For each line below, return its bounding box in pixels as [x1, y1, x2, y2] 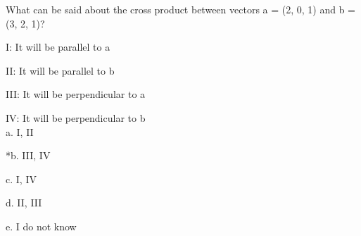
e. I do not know [6, 218, 77, 233]
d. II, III [6, 195, 42, 210]
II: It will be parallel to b [6, 63, 115, 77]
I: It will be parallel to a [6, 39, 110, 54]
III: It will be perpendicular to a [6, 87, 146, 101]
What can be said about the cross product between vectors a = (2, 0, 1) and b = [6, 2, 356, 16]
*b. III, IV [6, 148, 51, 163]
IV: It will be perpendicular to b [6, 110, 146, 125]
